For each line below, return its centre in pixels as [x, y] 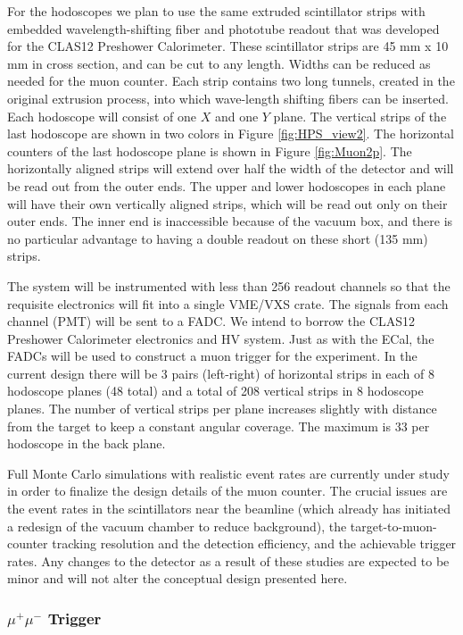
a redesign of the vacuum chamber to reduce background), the [177, 526]
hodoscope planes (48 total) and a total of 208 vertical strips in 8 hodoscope [215, 391]
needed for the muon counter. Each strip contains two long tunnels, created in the [231, 81]
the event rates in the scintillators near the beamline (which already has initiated [229, 509]
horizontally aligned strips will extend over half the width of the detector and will [231, 168]
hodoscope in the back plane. [87, 443]
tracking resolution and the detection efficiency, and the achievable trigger [254, 543]
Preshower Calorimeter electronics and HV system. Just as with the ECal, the [221, 338]
